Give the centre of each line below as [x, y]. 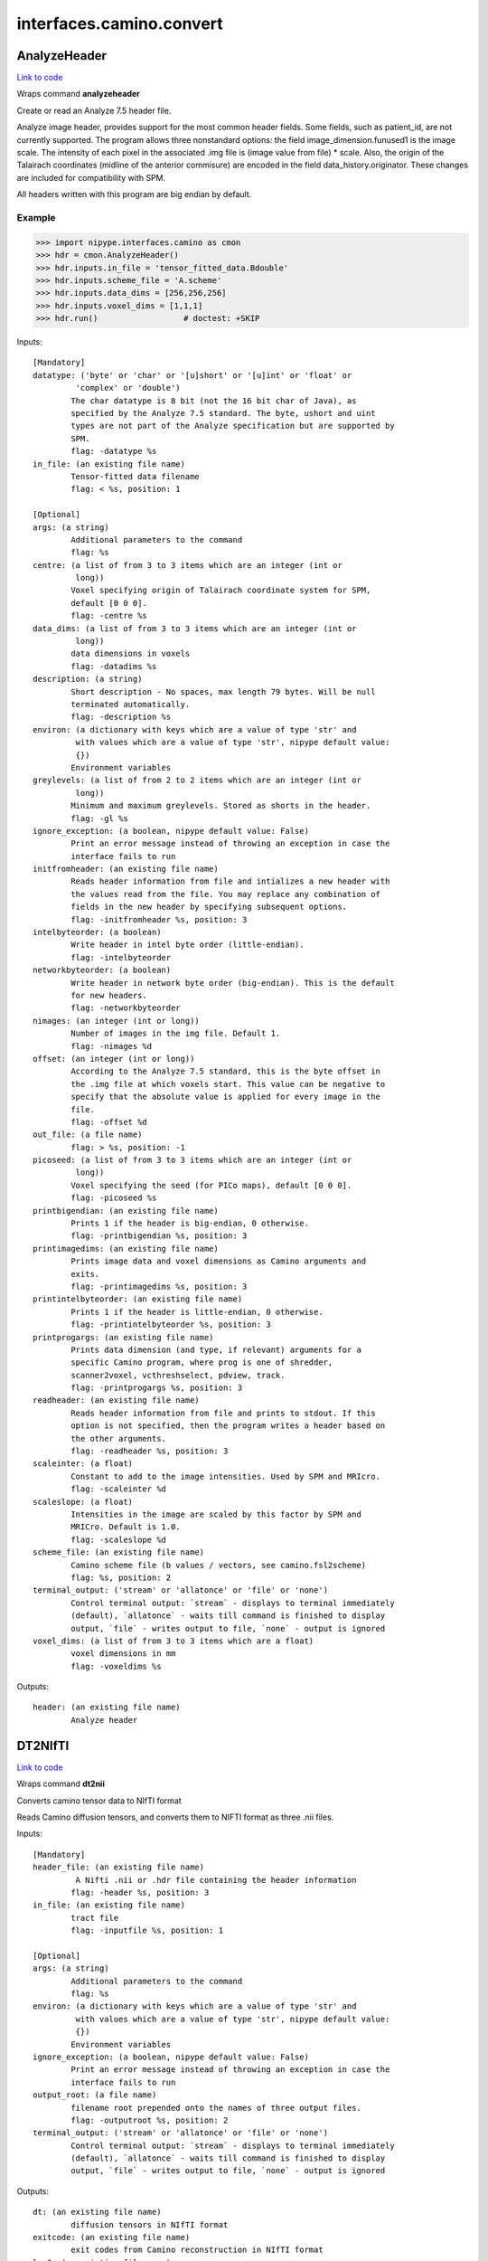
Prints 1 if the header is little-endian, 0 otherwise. [197, 1312]
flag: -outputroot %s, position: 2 [150, 2120]
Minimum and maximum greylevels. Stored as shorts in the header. [221, 806]
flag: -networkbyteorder [126, 1008]
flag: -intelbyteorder [121, 957]
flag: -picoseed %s [114, 1198]
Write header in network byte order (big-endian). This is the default [233, 983]
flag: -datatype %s [114, 451]
